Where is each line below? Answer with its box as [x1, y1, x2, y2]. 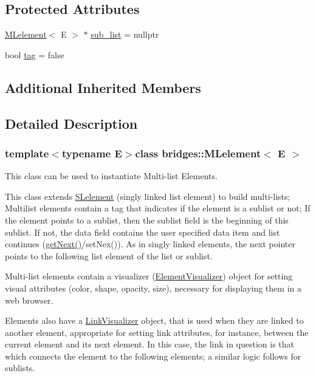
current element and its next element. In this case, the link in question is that [5, 338, 295, 350]
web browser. [5, 293, 53, 306]
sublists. [5, 361, 35, 374]
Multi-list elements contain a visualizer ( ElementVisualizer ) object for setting [5, 270, 293, 282]
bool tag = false [5, 48, 64, 61]
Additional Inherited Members [5, 78, 201, 97]
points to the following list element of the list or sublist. [5, 249, 213, 262]
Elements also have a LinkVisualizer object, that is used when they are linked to [5, 314, 304, 327]
